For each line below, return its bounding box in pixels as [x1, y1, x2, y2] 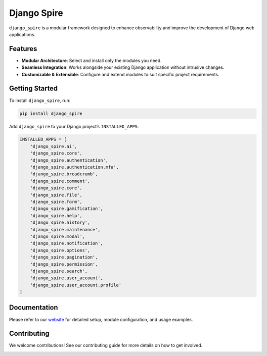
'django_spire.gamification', [30, 206, 103, 211]
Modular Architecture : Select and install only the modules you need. [21, 57, 162, 63]
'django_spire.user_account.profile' [30, 282, 122, 288]
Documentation [9, 304, 58, 312]
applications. [9, 31, 36, 37]
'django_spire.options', [30, 248, 90, 253]
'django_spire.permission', [30, 261, 98, 267]
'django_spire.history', [30, 220, 90, 225]
